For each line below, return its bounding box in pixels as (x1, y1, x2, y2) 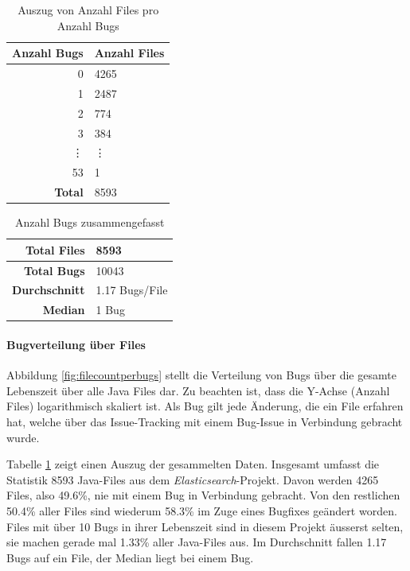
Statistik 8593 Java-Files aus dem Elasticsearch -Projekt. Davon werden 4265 (6, 471, 379, 487)
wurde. (6, 429, 40, 445)
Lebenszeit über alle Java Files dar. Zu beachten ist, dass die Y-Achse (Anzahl (6, 382, 390, 398)
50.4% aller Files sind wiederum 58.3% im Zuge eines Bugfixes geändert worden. (6, 502, 397, 519)
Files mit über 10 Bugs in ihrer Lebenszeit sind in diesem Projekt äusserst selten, (6, 518, 404, 534)
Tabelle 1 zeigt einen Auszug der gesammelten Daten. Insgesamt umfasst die (6, 456, 380, 472)
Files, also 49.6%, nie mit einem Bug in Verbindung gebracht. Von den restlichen (6, 487, 400, 503)
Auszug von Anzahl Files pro (18, 2, 159, 17)
